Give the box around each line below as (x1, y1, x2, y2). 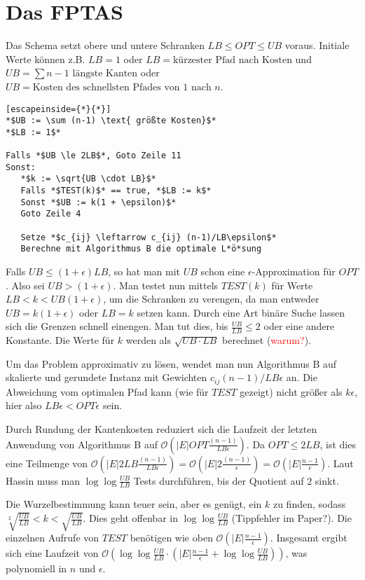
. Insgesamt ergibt (270, 530, 347, 545)
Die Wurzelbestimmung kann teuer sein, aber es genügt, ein (6, 497, 262, 511)
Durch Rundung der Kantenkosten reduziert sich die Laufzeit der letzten (6, 422, 317, 436)
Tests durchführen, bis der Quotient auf (133, 473, 304, 488)
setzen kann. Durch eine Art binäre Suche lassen (137, 305, 345, 319)
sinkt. (315, 473, 339, 488)
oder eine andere (263, 319, 335, 333)
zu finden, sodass (273, 497, 346, 511)
